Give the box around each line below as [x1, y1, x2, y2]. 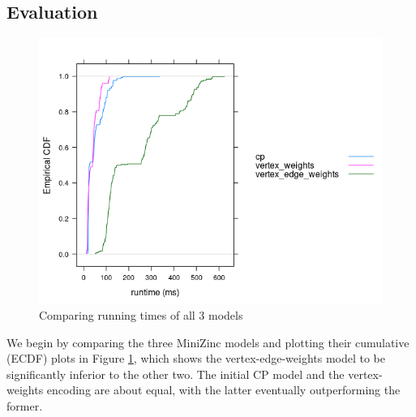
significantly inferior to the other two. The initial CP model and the [6, 365, 345, 382]
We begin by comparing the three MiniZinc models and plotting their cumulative [6, 333, 410, 350]
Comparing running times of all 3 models [39, 307, 243, 324]
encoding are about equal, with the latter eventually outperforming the [46, 381, 401, 398]
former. [6, 398, 43, 415]
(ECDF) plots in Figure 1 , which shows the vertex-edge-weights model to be [6, 350, 386, 367]
